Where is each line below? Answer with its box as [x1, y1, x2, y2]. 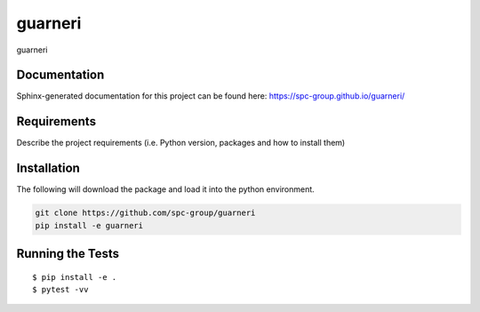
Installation [16, 161, 80, 176]
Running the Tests [16, 246, 120, 261]
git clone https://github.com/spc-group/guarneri [35, 208, 256, 218]
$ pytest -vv [32, 284, 89, 295]
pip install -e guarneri [35, 220, 144, 230]
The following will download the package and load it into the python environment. [16, 184, 315, 195]
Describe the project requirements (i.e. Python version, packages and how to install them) [16, 138, 346, 148]
